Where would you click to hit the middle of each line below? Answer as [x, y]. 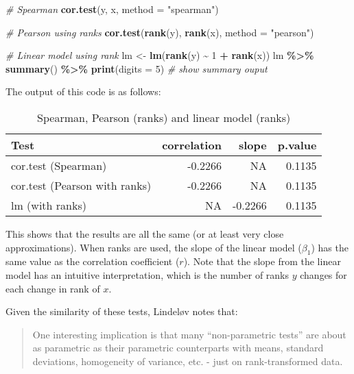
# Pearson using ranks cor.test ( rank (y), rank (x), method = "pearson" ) [160, 32]
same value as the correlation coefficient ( [93, 261]
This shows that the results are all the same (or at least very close [145, 233]
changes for [323, 274]
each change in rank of [53, 288]
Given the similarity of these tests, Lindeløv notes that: [122, 311]
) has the [330, 247]
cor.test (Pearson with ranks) [81, 185]
